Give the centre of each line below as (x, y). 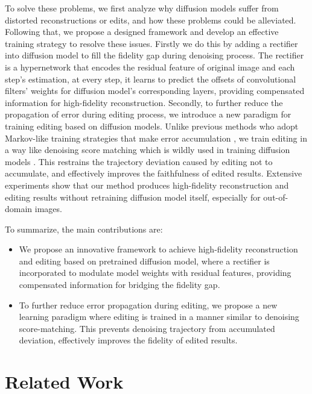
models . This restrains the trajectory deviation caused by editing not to (139, 161)
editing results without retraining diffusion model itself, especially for (133, 197)
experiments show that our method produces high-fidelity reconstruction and (147, 185)
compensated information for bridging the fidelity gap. (119, 285)
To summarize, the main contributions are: (84, 229)
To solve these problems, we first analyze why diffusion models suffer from (142, 8)
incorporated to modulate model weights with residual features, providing (155, 273)
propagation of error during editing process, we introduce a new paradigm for (148, 114)
